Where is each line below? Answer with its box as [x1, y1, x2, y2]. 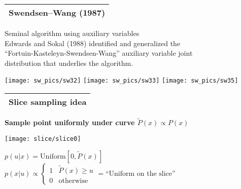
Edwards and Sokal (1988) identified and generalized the [5, 37, 181, 48]
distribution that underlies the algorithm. [5, 57, 133, 68]
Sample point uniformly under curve [5, 117, 135, 128]
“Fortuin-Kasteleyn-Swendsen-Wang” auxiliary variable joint [5, 48, 193, 58]
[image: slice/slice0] [5, 135, 81, 142]
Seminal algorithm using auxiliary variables [5, 28, 140, 38]
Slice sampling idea [9, 96, 87, 108]
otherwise [58, 177, 88, 184]
